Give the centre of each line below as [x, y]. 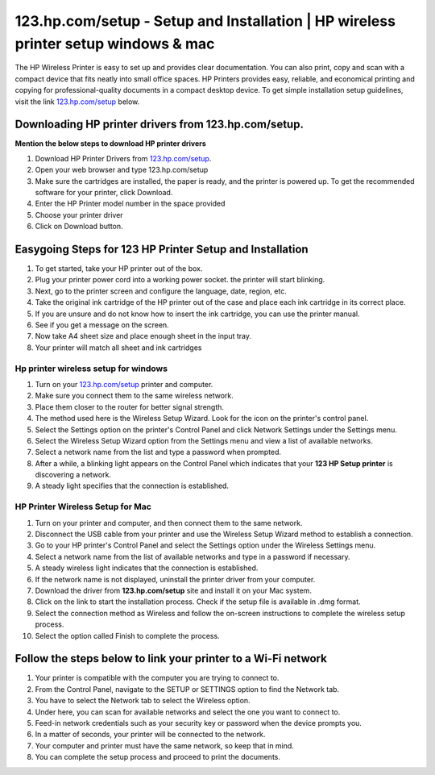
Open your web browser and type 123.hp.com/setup [122, 170]
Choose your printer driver [79, 215]
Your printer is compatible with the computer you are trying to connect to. [157, 678]
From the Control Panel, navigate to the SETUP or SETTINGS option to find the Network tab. [187, 689]
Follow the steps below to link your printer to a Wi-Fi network [171, 658]
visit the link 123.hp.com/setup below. [77, 102]
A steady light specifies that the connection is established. [132, 486]
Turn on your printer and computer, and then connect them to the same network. [169, 523]
